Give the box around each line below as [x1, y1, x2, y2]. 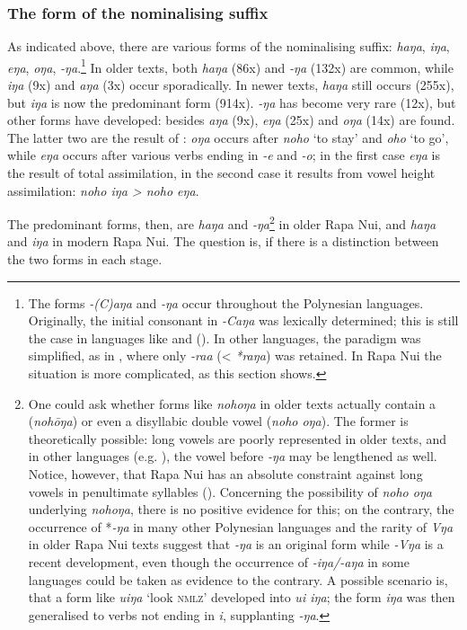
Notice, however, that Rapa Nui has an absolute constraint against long [28, 465, 423, 483]
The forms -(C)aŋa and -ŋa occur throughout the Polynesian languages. [28, 293, 424, 312]
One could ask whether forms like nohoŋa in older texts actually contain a [28, 394, 436, 413]
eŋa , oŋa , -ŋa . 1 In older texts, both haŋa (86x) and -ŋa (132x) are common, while [7, 55, 454, 76]
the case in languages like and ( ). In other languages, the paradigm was [28, 328, 421, 347]
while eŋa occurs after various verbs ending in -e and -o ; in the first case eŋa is [7, 146, 440, 164]
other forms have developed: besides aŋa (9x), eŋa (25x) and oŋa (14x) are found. [7, 111, 455, 129]
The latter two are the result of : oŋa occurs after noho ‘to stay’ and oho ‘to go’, [7, 128, 449, 146]
